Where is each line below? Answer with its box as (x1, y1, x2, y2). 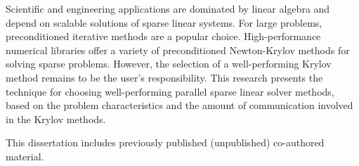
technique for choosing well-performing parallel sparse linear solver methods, (6, 84, 334, 98)
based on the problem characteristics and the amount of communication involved (6, 98, 353, 113)
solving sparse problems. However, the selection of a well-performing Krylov (6, 56, 332, 71)
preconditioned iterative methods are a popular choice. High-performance (6, 29, 321, 44)
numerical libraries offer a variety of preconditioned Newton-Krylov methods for (6, 42, 350, 57)
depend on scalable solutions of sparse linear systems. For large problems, (6, 15, 322, 30)
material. (6, 148, 44, 163)
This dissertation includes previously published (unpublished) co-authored (6, 135, 325, 150)
